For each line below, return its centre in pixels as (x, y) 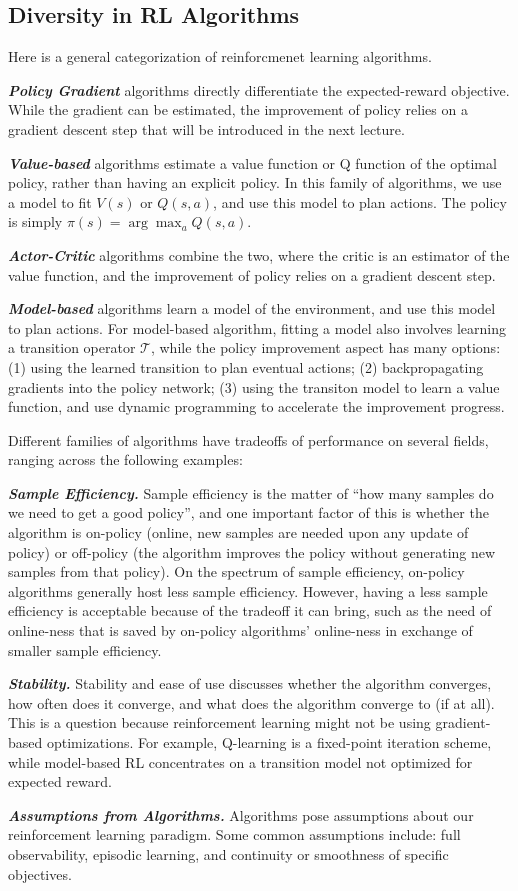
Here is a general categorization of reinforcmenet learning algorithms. (220, 56)
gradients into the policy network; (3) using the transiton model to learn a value (254, 386)
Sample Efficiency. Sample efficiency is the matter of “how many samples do (251, 492)
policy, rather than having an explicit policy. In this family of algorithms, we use (255, 182)
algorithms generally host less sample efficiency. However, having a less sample (248, 590)
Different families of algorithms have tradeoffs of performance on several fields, (248, 439)
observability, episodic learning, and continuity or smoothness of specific (228, 853)
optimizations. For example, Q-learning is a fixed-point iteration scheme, (269, 742)
